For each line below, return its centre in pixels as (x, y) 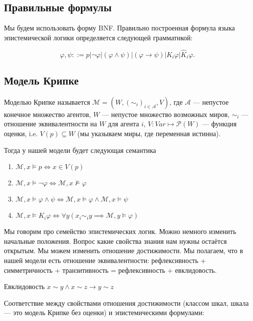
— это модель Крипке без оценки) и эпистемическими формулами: (104, 312)
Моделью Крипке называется (47, 102)
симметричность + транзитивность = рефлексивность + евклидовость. (110, 270)
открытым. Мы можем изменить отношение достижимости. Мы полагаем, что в (124, 250)
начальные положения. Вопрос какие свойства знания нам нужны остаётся (115, 241)
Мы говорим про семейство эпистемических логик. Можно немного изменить (120, 231)
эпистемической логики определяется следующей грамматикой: (98, 37)
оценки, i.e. (21, 133)
